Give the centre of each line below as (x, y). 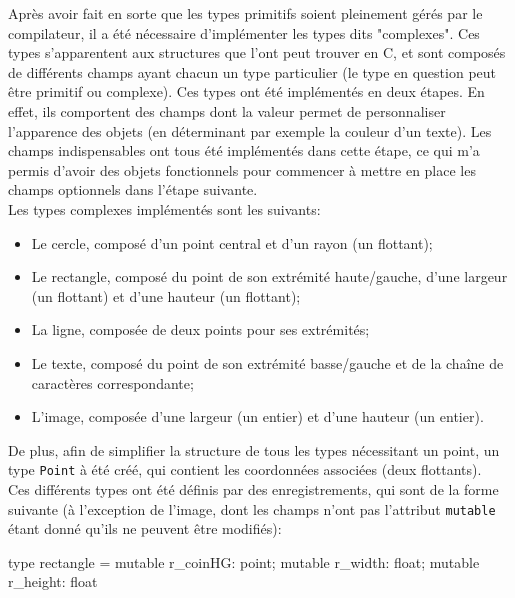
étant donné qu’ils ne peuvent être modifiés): (145, 528)
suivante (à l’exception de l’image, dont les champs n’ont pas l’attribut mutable (252, 508)
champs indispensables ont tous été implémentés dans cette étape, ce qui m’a (244, 150)
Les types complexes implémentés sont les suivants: (164, 208)
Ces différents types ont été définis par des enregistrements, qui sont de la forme (253, 488)
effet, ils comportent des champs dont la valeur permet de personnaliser (227, 110)
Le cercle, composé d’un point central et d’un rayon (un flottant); (232, 242)
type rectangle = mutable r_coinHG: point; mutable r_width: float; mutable (244, 561)
